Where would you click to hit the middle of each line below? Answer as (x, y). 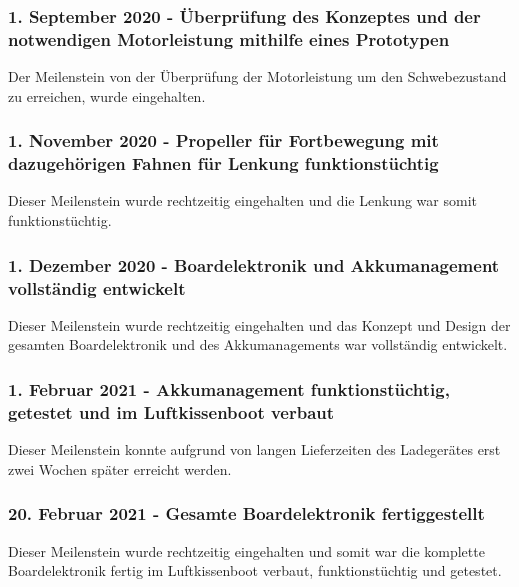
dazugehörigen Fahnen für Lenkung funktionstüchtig (223, 163)
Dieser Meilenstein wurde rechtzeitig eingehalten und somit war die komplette (246, 550)
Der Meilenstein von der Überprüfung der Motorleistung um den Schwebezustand (257, 76)
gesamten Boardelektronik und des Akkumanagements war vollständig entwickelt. (258, 344)
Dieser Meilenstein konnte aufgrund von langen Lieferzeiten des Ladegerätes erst (254, 449)
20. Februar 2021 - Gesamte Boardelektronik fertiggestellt (246, 513)
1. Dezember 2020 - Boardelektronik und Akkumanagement (254, 264)
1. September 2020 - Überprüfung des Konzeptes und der (244, 15)
